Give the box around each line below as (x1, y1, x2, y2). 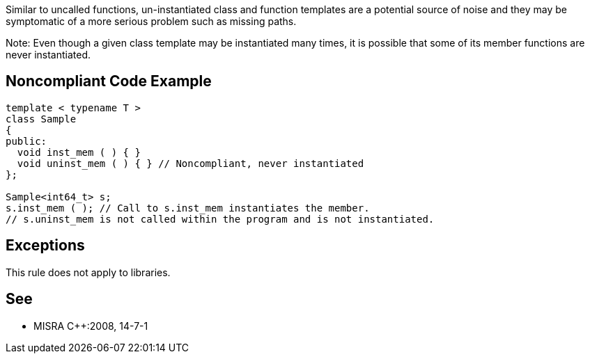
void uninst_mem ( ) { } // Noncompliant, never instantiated (17, 157, 364, 169)
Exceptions (6, 237, 85, 255)
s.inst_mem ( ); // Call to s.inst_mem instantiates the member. (6, 202, 370, 214)
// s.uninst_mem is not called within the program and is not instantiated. (6, 213, 435, 225)
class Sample (6, 113, 77, 125)
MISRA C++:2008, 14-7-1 (33, 319, 148, 332)
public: (6, 135, 47, 147)
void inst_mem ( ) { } (17, 146, 141, 158)
